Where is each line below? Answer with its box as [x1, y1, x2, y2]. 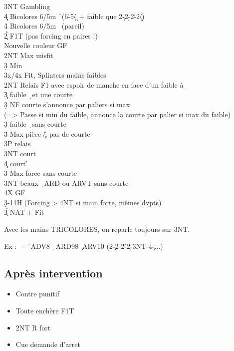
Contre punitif [15, 288, 59, 299]
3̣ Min [4, 60, 22, 70]
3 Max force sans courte [4, 168, 77, 178]
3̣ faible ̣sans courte [4, 119, 67, 129]
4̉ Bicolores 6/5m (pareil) [4, 21, 84, 31]
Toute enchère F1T [15, 305, 74, 316]
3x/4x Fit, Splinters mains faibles [4, 70, 106, 80]
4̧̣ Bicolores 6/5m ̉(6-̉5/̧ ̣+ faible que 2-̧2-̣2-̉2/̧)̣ [4, 11, 145, 21]
